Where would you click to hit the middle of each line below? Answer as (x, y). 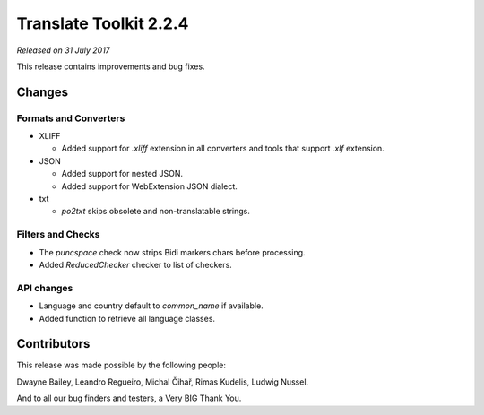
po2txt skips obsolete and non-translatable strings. (156, 212)
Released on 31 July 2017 (64, 50)
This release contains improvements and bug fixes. (111, 66)
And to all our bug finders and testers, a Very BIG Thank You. (129, 398)
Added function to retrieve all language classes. (127, 318)
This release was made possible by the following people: (121, 365)
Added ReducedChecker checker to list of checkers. (135, 264)
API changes (45, 288)
